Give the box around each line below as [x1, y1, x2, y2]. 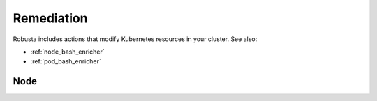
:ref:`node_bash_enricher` [30, 47, 105, 56]
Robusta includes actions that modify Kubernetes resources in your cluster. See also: [13, 35, 258, 43]
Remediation [13, 10, 88, 26]
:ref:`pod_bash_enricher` [30, 57, 101, 65]
